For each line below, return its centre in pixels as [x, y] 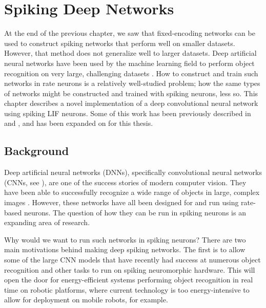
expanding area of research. [47, 222]
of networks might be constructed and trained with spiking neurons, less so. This [131, 93]
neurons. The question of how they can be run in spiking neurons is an [135, 212]
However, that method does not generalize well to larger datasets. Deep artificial [130, 53]
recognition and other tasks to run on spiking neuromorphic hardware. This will [130, 269]
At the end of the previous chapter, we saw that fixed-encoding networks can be [130, 33]
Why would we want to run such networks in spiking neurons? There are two [125, 239]
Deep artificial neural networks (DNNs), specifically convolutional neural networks [133, 172]
